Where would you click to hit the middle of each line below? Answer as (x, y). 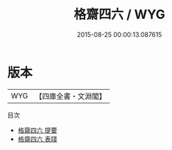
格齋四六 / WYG (119, 15)
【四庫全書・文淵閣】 (71, 96)
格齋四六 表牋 (37, 139)
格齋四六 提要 (37, 130)
